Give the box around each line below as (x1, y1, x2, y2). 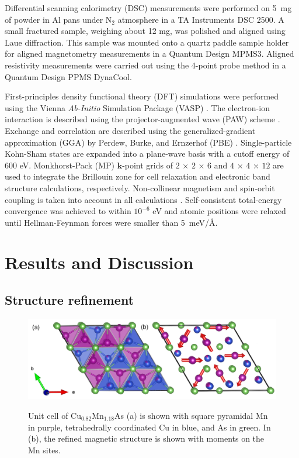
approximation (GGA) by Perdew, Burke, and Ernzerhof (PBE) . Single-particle (5, 136, 292, 148)
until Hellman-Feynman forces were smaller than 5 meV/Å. (5, 216, 218, 228)
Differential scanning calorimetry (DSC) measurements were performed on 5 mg (5, 2, 292, 13)
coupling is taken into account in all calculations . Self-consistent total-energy (5, 193, 282, 205)
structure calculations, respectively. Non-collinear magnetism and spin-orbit (5, 181, 275, 194)
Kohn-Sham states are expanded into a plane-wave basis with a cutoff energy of (5, 147, 290, 160)
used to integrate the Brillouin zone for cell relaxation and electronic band (5, 170, 270, 182)
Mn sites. (28, 443, 61, 456)
